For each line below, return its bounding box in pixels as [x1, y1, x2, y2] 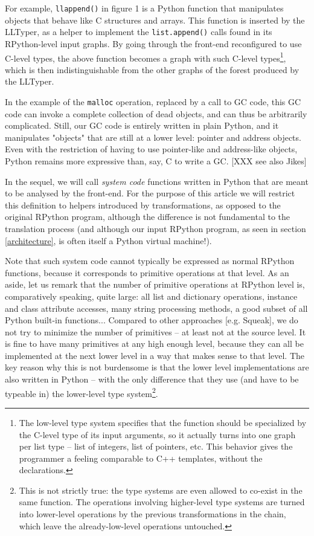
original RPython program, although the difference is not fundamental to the [5, 210, 290, 223]
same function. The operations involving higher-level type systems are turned [19, 496, 305, 508]
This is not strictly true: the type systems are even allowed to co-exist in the [19, 483, 303, 496]
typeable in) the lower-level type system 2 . [5, 385, 158, 399]
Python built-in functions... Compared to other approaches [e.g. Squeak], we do [5, 314, 298, 326]
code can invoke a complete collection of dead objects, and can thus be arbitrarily [5, 107, 307, 120]
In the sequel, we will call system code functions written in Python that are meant [5, 175, 309, 187]
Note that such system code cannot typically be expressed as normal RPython [5, 254, 295, 267]
